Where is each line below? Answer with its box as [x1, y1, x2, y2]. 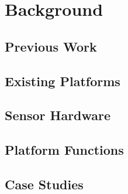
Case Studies [5, 175, 84, 193]
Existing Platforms [5, 72, 120, 90]
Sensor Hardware [5, 106, 111, 124]
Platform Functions [5, 141, 124, 159]
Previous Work [5, 37, 97, 55]
